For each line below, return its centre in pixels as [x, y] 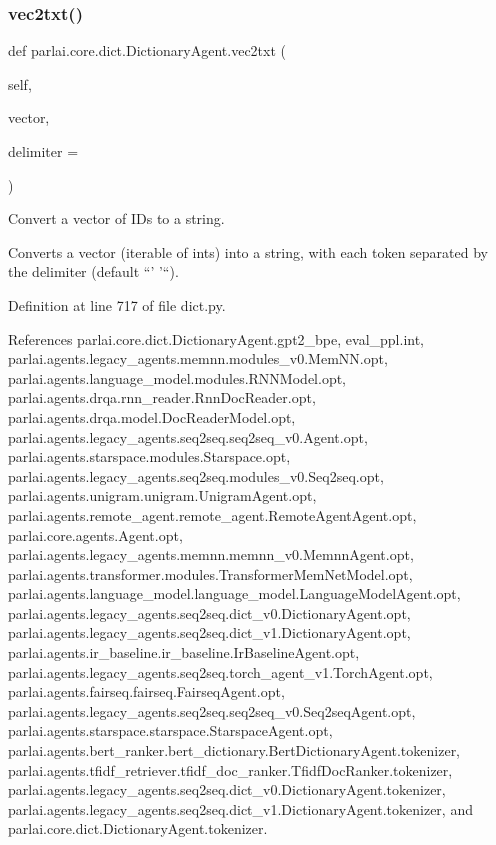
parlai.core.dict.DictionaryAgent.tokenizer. [138, 828]
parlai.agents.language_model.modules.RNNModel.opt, [177, 377]
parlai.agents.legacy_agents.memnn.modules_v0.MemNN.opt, [198, 358]
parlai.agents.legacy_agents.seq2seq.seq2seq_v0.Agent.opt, [188, 436]
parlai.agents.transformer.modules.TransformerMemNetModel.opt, [210, 573]
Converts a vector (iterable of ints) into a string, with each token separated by [248, 251]
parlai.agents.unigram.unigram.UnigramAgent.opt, [162, 495]
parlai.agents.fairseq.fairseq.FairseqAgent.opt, [146, 691]
